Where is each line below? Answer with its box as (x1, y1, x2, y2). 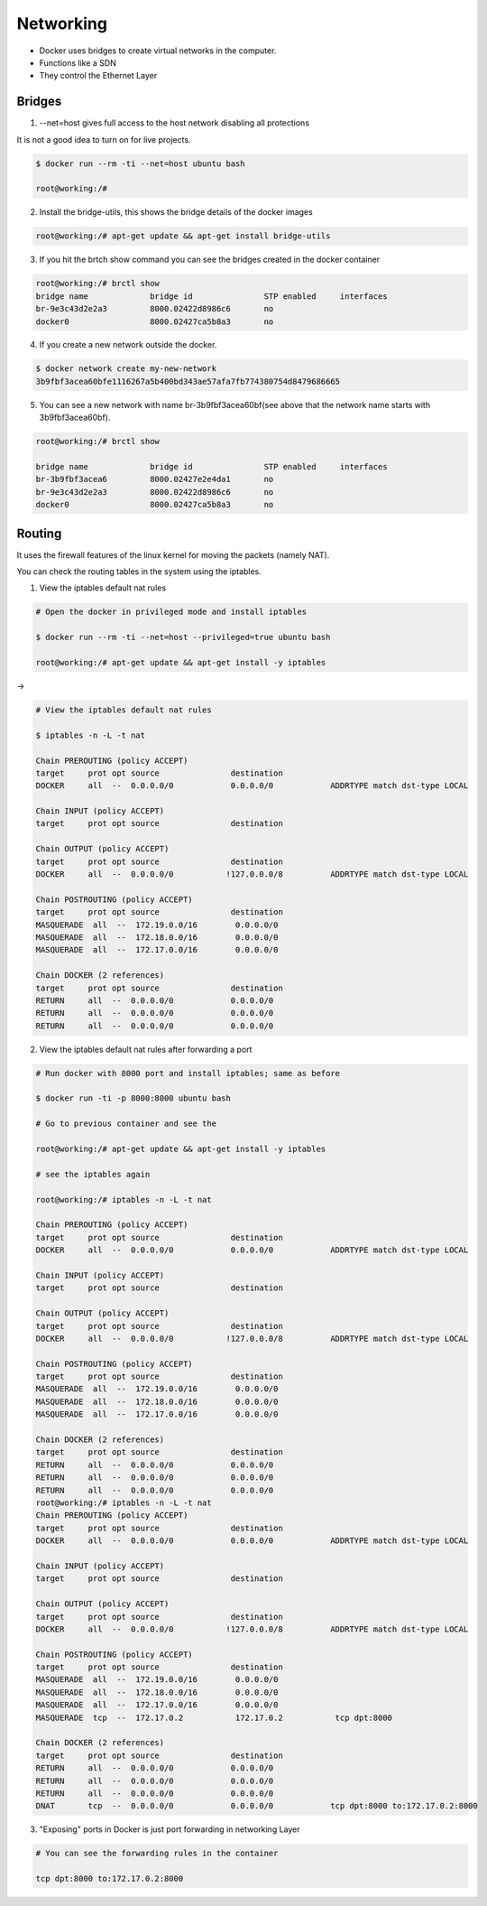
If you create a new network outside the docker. (39, 339, 217, 350)
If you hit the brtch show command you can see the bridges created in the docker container (39, 254, 381, 265)
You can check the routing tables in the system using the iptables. (16, 566, 262, 577)
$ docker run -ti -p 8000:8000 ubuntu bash (35, 1093, 232, 1103)
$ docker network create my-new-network (35, 364, 216, 374)
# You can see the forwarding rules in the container (35, 1848, 279, 1859)
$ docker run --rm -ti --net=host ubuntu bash (35, 158, 245, 169)
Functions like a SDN (39, 57, 116, 68)
